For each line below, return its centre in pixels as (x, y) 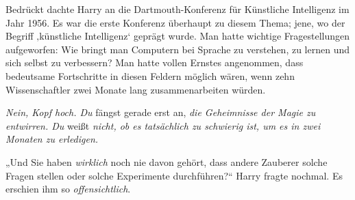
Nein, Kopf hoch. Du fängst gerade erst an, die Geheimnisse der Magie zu (161, 112)
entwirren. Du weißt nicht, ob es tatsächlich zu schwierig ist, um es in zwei (163, 125)
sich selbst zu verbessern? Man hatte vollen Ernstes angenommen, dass (155, 62)
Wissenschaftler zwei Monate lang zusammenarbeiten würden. (136, 89)
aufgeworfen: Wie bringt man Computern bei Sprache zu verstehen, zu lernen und (178, 49)
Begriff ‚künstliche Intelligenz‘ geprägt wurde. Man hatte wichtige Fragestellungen (177, 36)
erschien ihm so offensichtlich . (68, 189)
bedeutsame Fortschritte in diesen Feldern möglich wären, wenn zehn (150, 75)
